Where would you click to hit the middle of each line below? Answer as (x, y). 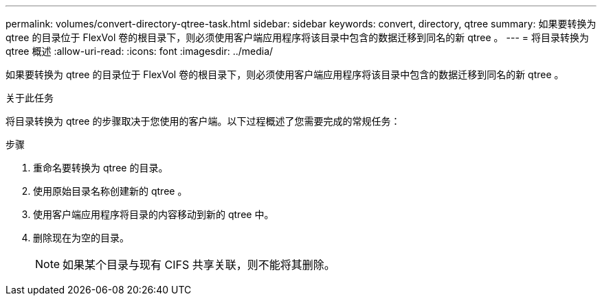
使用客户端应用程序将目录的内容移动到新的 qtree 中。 (154, 214)
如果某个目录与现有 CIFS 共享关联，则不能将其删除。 (199, 265)
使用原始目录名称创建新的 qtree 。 (110, 191)
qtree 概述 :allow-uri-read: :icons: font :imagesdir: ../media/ (140, 51)
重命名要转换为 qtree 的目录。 (101, 168)
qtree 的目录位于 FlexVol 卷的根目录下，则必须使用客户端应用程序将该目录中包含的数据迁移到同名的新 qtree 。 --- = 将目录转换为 (297, 37)
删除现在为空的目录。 (81, 238)
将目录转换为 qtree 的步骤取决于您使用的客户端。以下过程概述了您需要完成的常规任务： (203, 121)
